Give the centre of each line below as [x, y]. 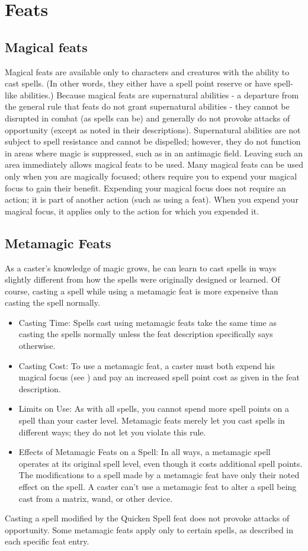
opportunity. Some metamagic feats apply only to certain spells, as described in [149, 529]
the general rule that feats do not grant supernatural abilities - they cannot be [147, 106]
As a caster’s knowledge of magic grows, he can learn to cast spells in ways [141, 268]
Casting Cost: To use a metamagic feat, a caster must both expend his [147, 365]
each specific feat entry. [47, 541]
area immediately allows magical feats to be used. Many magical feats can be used [154, 164]
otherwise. [37, 346]
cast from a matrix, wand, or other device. [96, 498]
